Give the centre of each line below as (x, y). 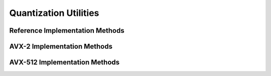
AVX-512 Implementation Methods (64, 62)
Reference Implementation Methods (67, 31)
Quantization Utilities (54, 13)
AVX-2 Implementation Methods (61, 46)
